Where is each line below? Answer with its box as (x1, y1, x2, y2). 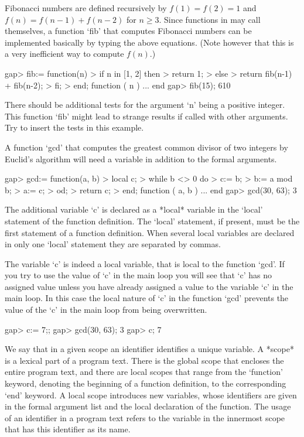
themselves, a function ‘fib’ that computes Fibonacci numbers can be (5, 25, 252, 37)
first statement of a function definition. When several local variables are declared (5, 226, 295, 238)
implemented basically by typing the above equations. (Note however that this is (5, 36, 294, 48)
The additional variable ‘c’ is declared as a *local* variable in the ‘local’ (5, 203, 263, 216)
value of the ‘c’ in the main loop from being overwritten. (5, 303, 207, 316)
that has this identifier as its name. (5, 423, 131, 435)
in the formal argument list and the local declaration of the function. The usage (5, 400, 291, 412)
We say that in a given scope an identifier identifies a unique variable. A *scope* (5, 343, 294, 355)
